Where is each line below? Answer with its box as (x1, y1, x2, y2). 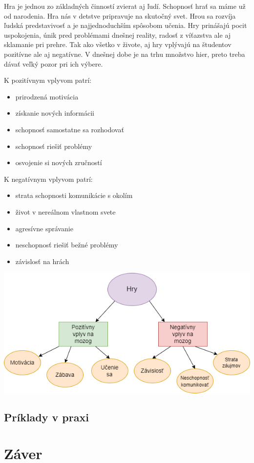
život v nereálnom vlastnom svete (15, 206, 116, 217)
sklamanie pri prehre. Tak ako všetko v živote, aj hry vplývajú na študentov (4, 39, 232, 49)
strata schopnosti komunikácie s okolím (15, 190, 133, 200)
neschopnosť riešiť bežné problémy (15, 240, 118, 250)
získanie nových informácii (15, 108, 94, 118)
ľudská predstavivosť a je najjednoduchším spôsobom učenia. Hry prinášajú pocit (4, 20, 247, 30)
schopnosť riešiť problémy (15, 141, 92, 151)
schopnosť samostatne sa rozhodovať (15, 124, 124, 134)
